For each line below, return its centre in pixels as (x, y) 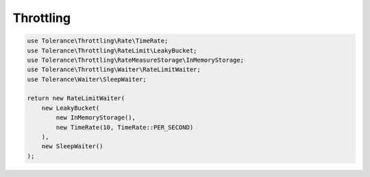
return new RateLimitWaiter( (76, 98)
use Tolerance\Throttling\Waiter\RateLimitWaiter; (114, 70)
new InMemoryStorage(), (96, 118)
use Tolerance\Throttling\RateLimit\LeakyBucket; (112, 50)
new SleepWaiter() (72, 146)
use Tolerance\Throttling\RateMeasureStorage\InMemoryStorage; (136, 60)
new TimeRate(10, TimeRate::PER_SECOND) (125, 127)
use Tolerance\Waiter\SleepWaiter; (87, 79)
